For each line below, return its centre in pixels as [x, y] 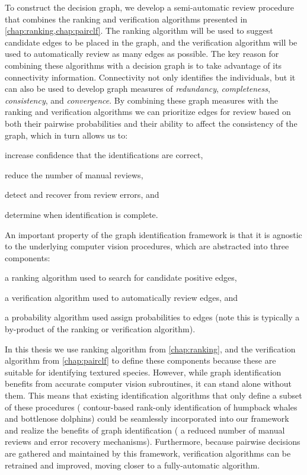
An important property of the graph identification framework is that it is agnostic [153, 234]
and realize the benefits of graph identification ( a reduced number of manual [145, 430]
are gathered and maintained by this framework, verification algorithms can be [148, 453]
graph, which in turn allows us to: [66, 135]
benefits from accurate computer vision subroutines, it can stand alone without [148, 383]
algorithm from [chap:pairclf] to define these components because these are [140, 360]
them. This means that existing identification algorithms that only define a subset [153, 395]
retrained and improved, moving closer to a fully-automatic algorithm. [132, 465]
